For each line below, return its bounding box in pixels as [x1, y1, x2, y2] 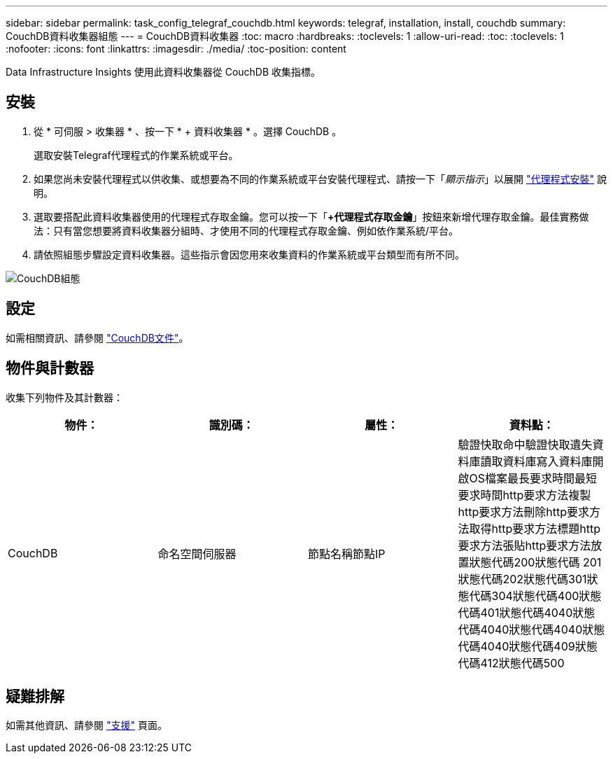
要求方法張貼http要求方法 [458, 538, 591, 552]
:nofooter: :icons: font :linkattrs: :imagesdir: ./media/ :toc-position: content [6, 43, 346, 55]
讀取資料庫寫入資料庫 [480, 454, 593, 468]
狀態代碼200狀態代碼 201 [469, 555, 602, 569]
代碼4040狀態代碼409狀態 [458, 639, 598, 653]
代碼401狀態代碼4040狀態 [458, 605, 596, 620]
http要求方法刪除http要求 [458, 504, 589, 519]
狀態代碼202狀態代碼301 [458, 571, 587, 586]
